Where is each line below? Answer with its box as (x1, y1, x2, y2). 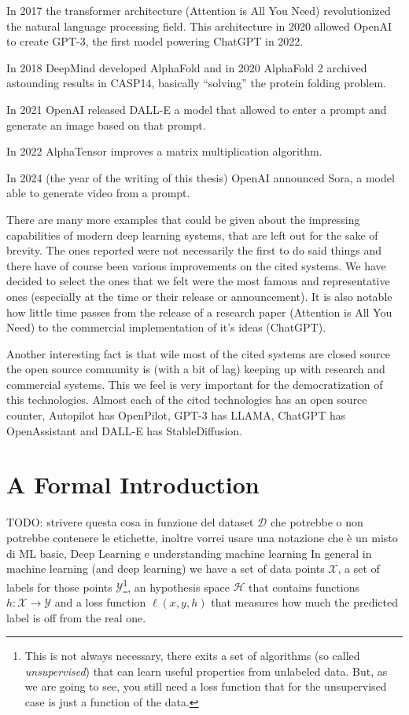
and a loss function (54, 594, 146, 610)
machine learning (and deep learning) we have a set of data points (6, 560, 325, 577)
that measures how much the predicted (211, 594, 399, 610)
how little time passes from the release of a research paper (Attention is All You (6, 303, 392, 320)
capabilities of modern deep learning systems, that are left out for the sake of (6, 226, 378, 243)
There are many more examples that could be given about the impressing (6, 211, 360, 227)
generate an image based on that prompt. (6, 116, 206, 133)
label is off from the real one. (6, 609, 146, 625)
